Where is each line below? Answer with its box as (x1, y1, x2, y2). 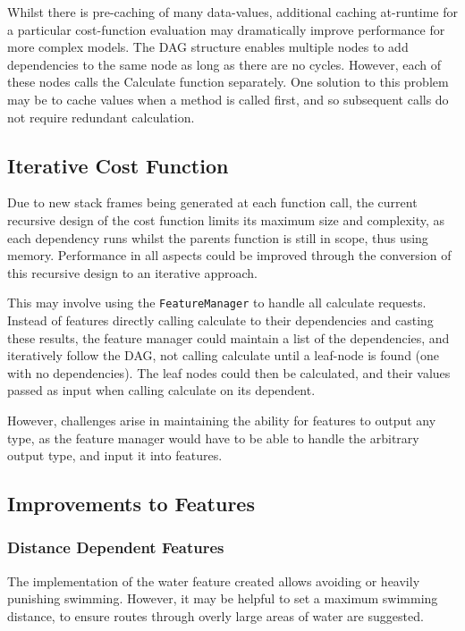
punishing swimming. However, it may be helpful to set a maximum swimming (7, 589, 438, 608)
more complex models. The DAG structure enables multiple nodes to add (7, 38, 409, 56)
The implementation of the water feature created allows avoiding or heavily (7, 571, 420, 590)
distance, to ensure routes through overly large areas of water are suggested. (7, 606, 424, 625)
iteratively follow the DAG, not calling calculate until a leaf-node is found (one (7, 346, 440, 365)
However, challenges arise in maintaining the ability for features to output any (7, 410, 436, 429)
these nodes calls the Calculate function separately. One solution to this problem (7, 72, 449, 91)
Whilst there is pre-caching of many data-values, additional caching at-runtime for (7, 3, 459, 21)
